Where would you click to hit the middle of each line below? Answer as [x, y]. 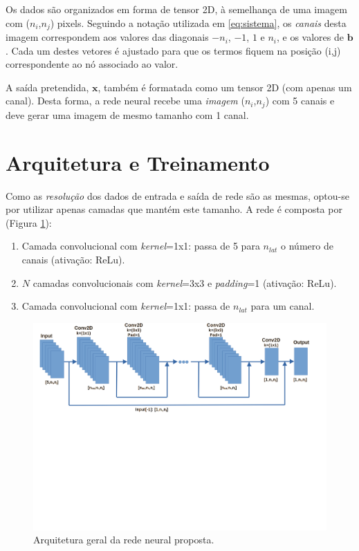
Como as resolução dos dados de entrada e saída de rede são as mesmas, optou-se [177, 195]
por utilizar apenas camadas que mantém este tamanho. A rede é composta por [174, 209]
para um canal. [283, 306]
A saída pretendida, [47, 87]
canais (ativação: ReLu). [73, 259]
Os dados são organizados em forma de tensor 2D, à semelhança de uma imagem [176, 9]
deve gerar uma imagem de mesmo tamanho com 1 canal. [127, 114]
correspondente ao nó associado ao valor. [92, 64]
